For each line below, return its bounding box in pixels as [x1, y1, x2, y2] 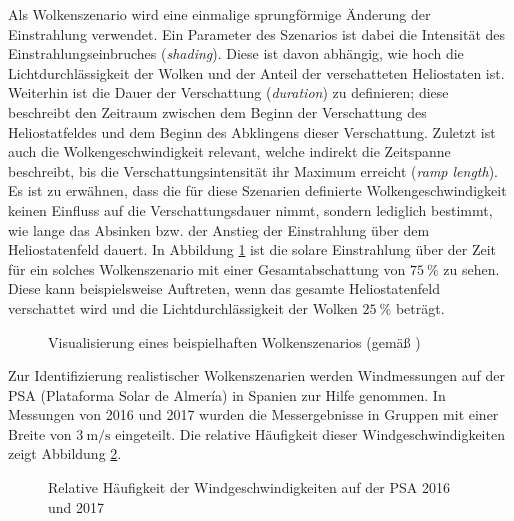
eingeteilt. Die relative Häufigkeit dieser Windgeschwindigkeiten [115, 423, 505, 444]
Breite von [8, 423, 72, 444]
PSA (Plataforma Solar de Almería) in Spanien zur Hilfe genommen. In [8, 384, 446, 405]
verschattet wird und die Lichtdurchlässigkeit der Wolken [8, 297, 358, 318]
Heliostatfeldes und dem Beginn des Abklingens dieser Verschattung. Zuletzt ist [8, 121, 496, 142]
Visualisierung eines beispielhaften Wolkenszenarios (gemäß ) [48, 331, 421, 352]
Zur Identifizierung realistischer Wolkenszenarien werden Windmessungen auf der [8, 365, 505, 386]
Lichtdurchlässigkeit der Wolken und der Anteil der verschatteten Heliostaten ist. [8, 62, 505, 83]
